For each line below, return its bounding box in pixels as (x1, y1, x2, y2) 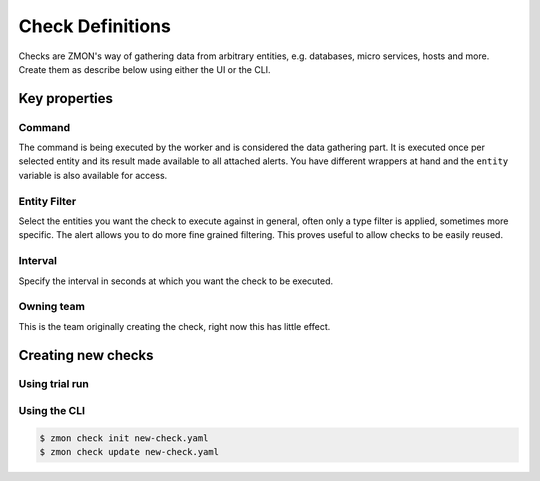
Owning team (18, 300, 85, 314)
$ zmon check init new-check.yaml (39, 432, 209, 444)
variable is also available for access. (18, 169, 168, 181)
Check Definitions (18, 15, 172, 37)
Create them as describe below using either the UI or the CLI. (18, 63, 271, 75)
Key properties (18, 90, 114, 107)
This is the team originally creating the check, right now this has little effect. (18, 320, 331, 332)
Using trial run (18, 377, 89, 391)
